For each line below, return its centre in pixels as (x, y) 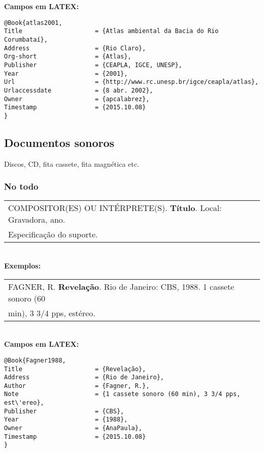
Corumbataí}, (26, 39)
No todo (21, 186)
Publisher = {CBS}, (64, 411)
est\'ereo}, (24, 403)
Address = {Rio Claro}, (75, 48)
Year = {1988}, (66, 420)
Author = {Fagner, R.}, (77, 386)
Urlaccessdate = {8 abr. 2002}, (79, 90)
